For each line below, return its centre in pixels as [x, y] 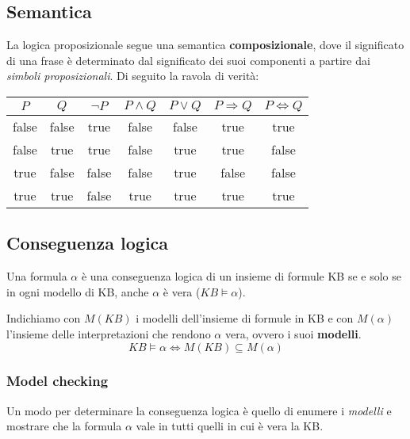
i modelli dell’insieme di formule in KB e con [245, 318]
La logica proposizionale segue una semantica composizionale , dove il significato [205, 45]
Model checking [57, 381]
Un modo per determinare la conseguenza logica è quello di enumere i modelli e [199, 410]
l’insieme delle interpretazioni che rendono [109, 333]
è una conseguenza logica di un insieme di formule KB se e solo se [241, 276]
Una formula [37, 276]
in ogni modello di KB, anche [78, 291]
